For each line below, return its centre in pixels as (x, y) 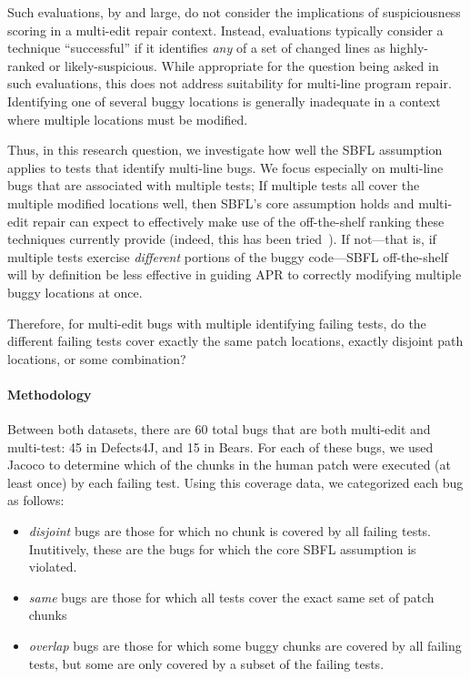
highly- (409, 48)
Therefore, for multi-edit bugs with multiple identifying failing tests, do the (217, 323)
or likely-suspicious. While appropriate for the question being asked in (244, 65)
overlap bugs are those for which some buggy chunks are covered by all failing (245, 646)
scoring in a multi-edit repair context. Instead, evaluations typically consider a (225, 30)
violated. (53, 567)
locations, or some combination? (97, 358)
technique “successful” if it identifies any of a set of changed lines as (196, 48)
